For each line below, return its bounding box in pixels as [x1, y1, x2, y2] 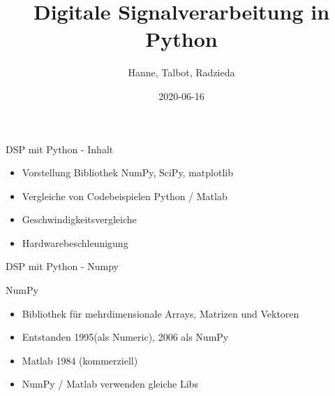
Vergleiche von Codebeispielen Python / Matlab [22, 188, 228, 203]
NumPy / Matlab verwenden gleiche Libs [22, 376, 198, 391]
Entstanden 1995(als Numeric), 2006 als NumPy [22, 330, 229, 344]
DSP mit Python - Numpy [6, 259, 119, 274]
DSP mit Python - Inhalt [6, 141, 114, 156]
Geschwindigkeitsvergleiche [22, 212, 137, 227]
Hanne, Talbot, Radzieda [128, 65, 235, 80]
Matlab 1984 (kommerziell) [22, 353, 138, 367]
